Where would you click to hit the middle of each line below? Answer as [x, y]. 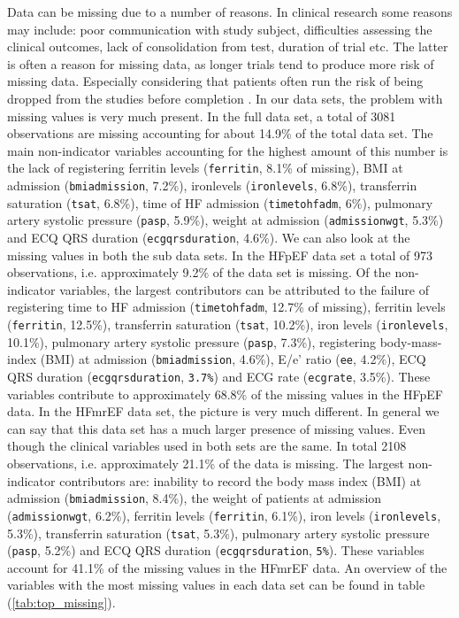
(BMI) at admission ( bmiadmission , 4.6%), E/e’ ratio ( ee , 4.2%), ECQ [233, 359]
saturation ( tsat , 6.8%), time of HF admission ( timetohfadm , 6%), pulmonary [220, 202]
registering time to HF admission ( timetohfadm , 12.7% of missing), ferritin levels [226, 307]
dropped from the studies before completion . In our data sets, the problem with [225, 98]
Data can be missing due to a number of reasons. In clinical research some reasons [230, 12]
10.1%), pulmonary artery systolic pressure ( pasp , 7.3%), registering [192, 341]
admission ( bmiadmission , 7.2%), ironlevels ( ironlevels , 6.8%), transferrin [212, 185]
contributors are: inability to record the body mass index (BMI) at [241, 480]
